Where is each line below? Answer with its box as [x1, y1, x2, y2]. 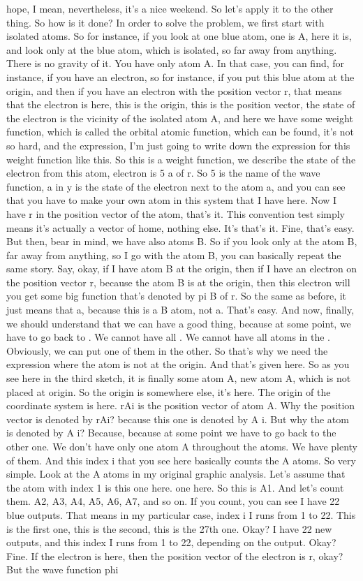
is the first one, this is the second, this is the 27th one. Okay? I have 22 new [6, 521, 332, 536]
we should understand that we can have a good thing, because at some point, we [6, 316, 351, 330]
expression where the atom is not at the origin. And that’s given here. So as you [6, 357, 350, 372]
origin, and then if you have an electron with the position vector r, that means [6, 83, 342, 98]
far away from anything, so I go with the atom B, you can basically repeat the [6, 247, 341, 262]
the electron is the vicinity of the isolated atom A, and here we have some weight [6, 110, 353, 125]
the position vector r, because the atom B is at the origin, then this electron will [6, 274, 350, 289]
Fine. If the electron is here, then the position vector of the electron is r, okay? [6, 548, 343, 563]
